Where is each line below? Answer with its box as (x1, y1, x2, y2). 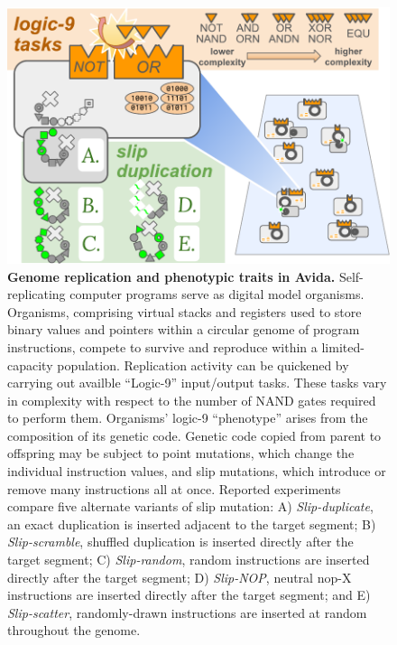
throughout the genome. (7, 621, 141, 640)
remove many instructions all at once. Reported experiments (7, 479, 341, 498)
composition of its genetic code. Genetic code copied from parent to (7, 425, 382, 444)
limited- (321, 337, 365, 356)
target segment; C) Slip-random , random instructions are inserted (7, 550, 370, 569)
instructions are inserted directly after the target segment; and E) (7, 585, 371, 604)
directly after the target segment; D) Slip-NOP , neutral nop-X (7, 567, 352, 586)
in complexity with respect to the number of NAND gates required (7, 390, 376, 409)
